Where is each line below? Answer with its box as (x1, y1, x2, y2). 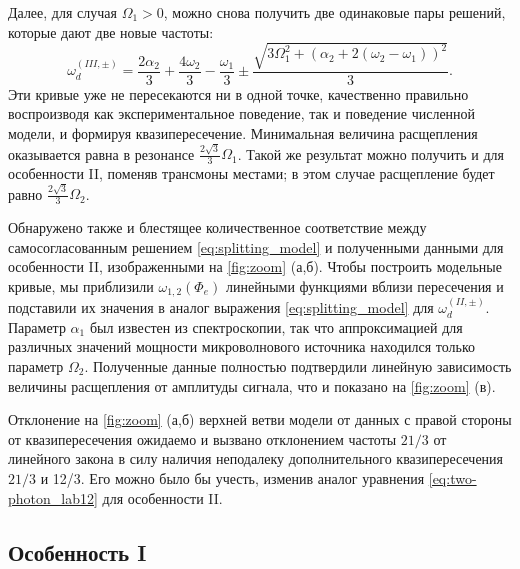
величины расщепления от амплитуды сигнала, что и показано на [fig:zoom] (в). (8, 375, 496, 396)
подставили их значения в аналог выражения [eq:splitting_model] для (8, 297, 434, 318)
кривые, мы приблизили (8, 275, 154, 296)
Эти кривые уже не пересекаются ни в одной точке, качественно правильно (8, 83, 469, 104)
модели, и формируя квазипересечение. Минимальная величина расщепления (8, 122, 478, 143)
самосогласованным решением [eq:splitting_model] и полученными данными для (8, 236, 504, 257)
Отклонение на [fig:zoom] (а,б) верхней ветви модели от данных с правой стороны (8, 409, 512, 430)
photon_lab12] (8, 487, 98, 508)
